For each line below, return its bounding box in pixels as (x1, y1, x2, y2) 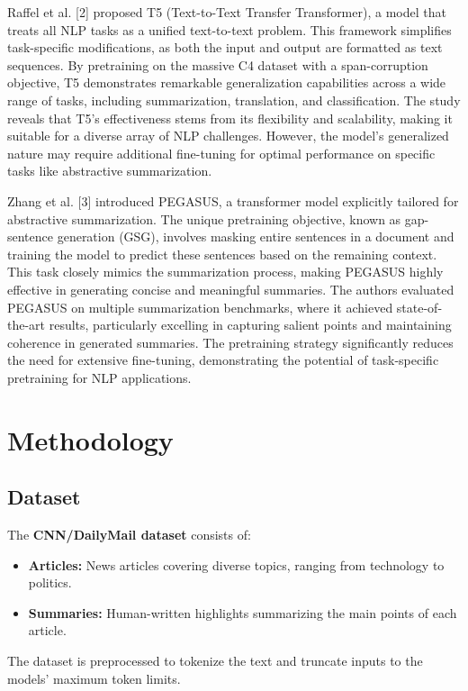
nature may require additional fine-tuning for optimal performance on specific (7, 143, 436, 162)
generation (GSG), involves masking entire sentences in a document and (57, 227, 454, 246)
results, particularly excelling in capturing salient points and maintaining (49, 315, 452, 334)
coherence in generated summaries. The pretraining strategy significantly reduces (7, 332, 454, 351)
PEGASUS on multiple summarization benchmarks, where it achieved (7, 297, 393, 316)
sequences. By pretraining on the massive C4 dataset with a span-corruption (7, 55, 428, 74)
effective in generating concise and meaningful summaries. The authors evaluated (7, 279, 454, 298)
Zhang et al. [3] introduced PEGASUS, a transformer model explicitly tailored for (7, 191, 459, 210)
